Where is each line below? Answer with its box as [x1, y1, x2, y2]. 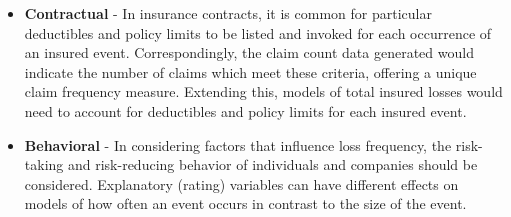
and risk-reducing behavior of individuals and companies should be [67, 154, 478, 175]
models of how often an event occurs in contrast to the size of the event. [24, 193, 467, 214]
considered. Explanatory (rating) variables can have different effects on [24, 173, 459, 194]
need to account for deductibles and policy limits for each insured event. [24, 100, 467, 121]
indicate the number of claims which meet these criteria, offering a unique [24, 61, 477, 82]
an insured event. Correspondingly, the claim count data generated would [24, 42, 474, 63]
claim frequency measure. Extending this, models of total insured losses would [24, 81, 503, 102]
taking [24, 154, 64, 175]
